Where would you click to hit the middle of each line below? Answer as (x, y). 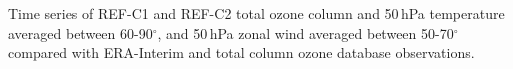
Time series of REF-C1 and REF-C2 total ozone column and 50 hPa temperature (256, 13)
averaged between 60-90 (80, 32)
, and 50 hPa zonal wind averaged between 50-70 (305, 32)
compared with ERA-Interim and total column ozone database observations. (241, 52)
